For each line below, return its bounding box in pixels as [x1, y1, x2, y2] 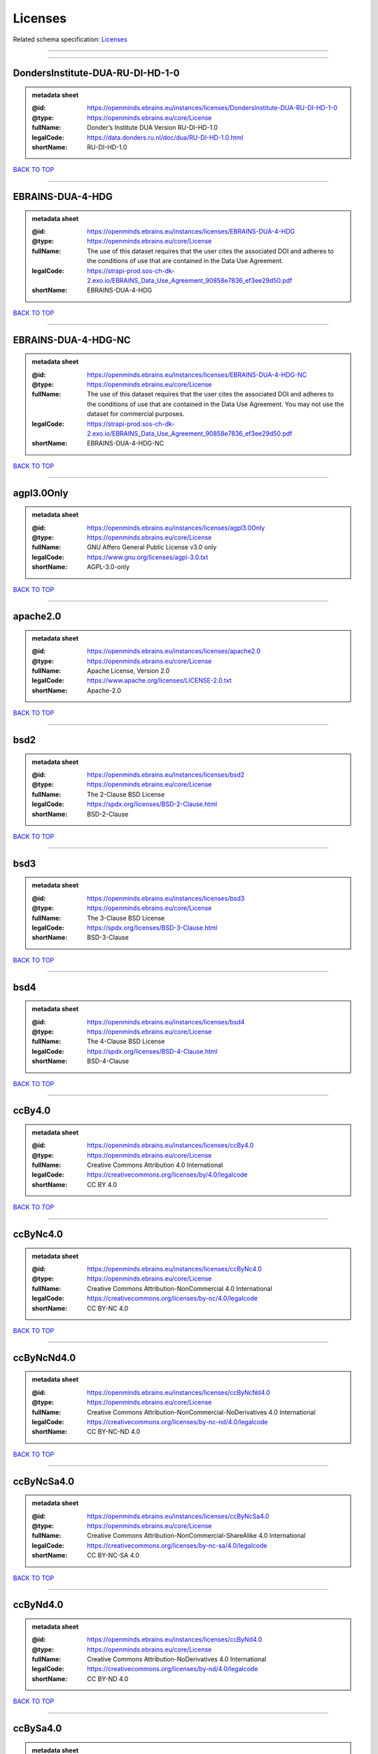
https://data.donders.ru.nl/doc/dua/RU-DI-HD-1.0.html [87, 133, 244, 142]
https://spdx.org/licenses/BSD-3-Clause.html [87, 923, 218, 932]
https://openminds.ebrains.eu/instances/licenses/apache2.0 [87, 647, 261, 655]
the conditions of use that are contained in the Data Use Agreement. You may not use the [87, 400, 344, 408]
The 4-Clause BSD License [87, 1037, 165, 1045]
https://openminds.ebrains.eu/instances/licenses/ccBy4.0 [87, 1141, 254, 1150]
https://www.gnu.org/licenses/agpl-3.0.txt [87, 553, 209, 561]
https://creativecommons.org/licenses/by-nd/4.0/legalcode [87, 1665, 258, 1673]
